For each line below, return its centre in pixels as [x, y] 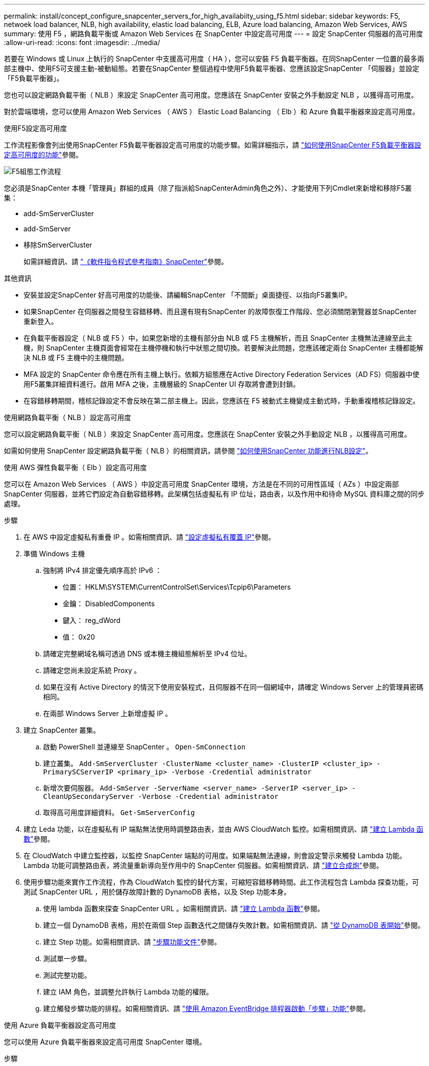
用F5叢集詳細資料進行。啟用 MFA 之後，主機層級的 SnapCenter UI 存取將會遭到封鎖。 [162, 384]
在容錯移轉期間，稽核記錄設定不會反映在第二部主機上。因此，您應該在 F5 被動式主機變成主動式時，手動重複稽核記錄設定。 [222, 401]
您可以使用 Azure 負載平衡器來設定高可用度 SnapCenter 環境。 [105, 1042]
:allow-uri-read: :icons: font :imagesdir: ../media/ [82, 42]
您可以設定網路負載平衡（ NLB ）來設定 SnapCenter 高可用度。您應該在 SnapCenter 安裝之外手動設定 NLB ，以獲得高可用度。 [208, 434]
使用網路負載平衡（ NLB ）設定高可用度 [68, 417]
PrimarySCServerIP [78, 772]
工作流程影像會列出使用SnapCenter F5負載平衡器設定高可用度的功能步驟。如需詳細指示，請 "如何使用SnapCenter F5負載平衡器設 [213, 145]
